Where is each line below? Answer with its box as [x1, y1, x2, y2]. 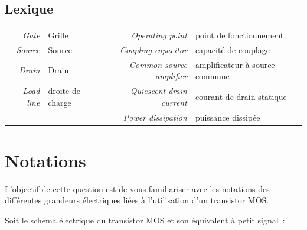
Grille [48, 28, 68, 41]
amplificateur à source [195, 58, 275, 70]
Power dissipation [123, 111, 187, 123]
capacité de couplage [195, 43, 270, 56]
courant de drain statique [195, 90, 287, 102]
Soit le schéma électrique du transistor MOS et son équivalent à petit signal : [5, 213, 285, 226]
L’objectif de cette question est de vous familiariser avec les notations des [5, 182, 270, 195]
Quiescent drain [130, 85, 187, 97]
